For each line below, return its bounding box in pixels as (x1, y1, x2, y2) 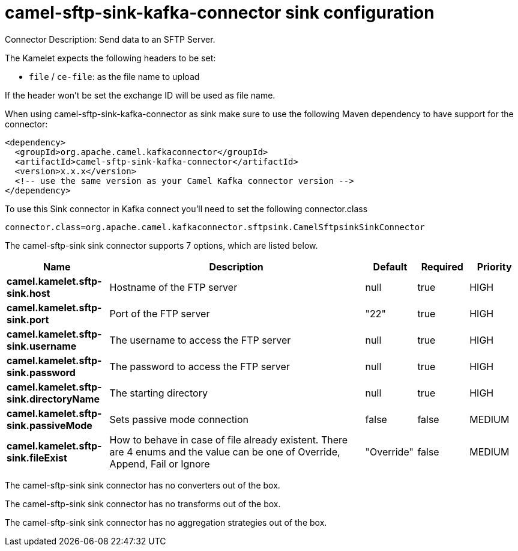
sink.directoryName (7, 392, 100, 405)
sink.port (7, 313, 49, 326)
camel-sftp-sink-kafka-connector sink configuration (5, 2, 435, 23)
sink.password (7, 366, 76, 379)
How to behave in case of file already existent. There (109, 433, 348, 446)
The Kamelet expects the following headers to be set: (5, 52, 216, 63)
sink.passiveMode (7, 419, 92, 431)
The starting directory (109, 386, 208, 399)
